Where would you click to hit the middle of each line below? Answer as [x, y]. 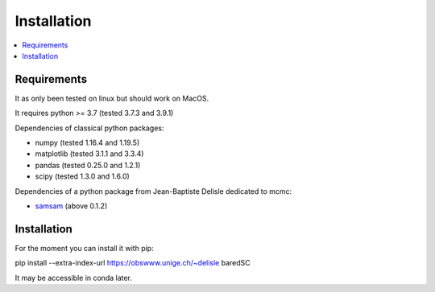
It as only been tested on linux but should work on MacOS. [112, 98]
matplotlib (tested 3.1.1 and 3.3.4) [89, 154]
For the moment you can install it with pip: [84, 248]
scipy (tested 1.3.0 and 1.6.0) [83, 176]
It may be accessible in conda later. [74, 278]
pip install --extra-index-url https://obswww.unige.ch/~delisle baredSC [133, 263]
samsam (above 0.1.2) [71, 206]
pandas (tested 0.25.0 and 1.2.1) [88, 165]
